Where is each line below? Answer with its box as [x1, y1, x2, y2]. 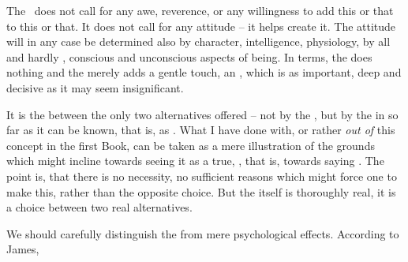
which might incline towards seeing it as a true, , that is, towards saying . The [6, 152, 384, 169]
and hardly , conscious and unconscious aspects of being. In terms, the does [6, 48, 372, 65]
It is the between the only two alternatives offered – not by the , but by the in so [6, 106, 399, 122]
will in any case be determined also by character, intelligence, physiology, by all [6, 33, 391, 50]
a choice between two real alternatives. [6, 199, 193, 215]
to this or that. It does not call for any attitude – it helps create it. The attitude [6, 17, 396, 34]
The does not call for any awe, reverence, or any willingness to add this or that [6, 2, 394, 18]
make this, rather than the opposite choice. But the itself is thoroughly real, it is [6, 183, 396, 200]
